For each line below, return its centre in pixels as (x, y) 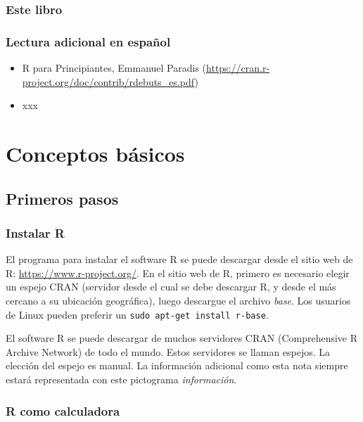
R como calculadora (63, 410)
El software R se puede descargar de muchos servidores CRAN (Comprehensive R (182, 338)
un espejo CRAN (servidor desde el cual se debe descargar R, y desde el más (171, 287)
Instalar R (35, 232)
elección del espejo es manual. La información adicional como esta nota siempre (177, 365)
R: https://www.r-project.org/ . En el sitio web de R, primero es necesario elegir (178, 273)
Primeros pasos (62, 198)
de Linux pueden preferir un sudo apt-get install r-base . (137, 314)
